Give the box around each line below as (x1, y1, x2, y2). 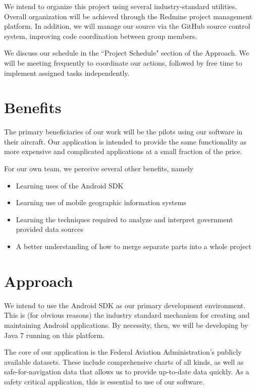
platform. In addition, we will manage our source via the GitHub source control (4, 21, 250, 31)
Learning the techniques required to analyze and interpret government (16, 214, 233, 224)
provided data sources (16, 224, 84, 234)
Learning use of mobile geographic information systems (16, 197, 186, 208)
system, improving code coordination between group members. (4, 30, 197, 41)
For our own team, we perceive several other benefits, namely (4, 163, 194, 174)
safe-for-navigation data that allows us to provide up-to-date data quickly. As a (4, 366, 249, 377)
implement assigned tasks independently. (4, 67, 130, 78)
